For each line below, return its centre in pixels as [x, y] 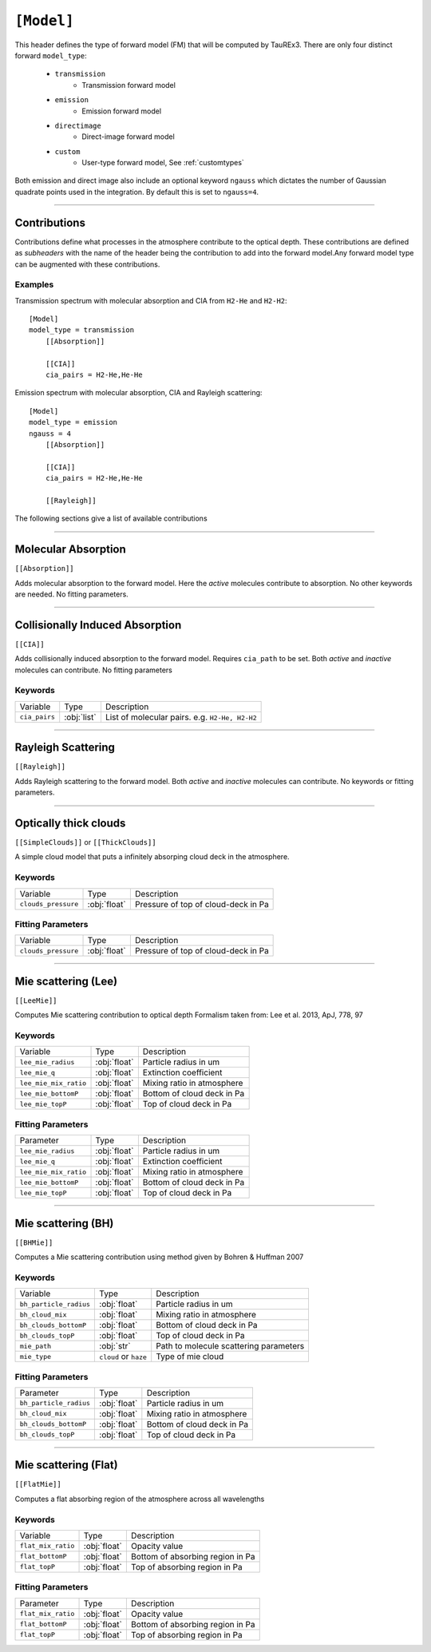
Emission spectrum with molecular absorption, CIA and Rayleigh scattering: [138, 393]
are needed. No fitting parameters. [72, 594]
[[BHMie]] [34, 1242]
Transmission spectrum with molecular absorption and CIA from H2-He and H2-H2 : [151, 300]
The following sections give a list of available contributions [111, 518]
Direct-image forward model [128, 137]
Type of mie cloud [190, 1357]
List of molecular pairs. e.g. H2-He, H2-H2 [181, 717]
